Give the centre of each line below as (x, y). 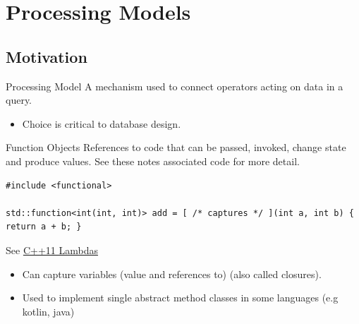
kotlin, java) (48, 311)
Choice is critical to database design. (102, 123)
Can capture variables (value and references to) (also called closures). (172, 274)
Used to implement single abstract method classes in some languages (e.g (180, 298)
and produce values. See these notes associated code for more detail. (153, 161)
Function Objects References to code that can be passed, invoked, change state (176, 147)
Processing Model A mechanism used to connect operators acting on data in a (175, 86)
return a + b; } (44, 227)
